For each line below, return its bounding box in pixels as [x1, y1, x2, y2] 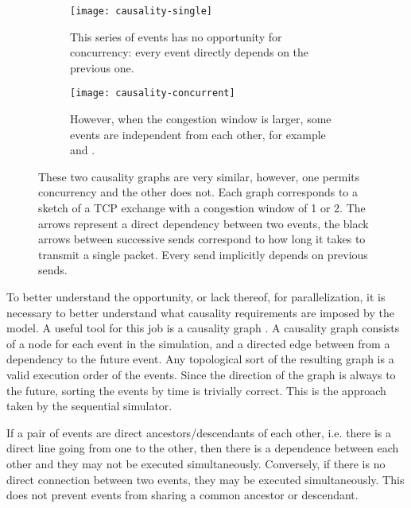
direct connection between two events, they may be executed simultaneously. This [6, 471, 405, 487]
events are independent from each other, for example [70, 126, 326, 142]
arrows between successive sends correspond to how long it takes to [38, 231, 366, 247]
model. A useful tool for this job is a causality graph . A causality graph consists [6, 320, 400, 336]
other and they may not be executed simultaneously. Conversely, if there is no [6, 455, 386, 471]
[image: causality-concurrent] [70, 87, 235, 99]
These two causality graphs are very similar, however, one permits [38, 168, 360, 184]
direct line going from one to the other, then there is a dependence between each [6, 440, 399, 456]
